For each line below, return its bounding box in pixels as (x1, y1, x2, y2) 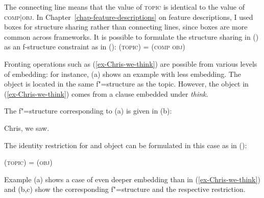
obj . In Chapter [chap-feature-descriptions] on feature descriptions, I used (21, 11, 253, 22)
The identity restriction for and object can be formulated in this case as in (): (4, 139, 247, 150)
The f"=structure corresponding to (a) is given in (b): (4, 105, 172, 116)
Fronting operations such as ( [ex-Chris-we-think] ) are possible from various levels (4, 58, 257, 69)
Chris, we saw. (4, 122, 50, 133)
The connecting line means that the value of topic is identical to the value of (4, 2, 245, 12)
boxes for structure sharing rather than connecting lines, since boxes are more (4, 21, 248, 32)
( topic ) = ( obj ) (4, 157, 53, 167)
